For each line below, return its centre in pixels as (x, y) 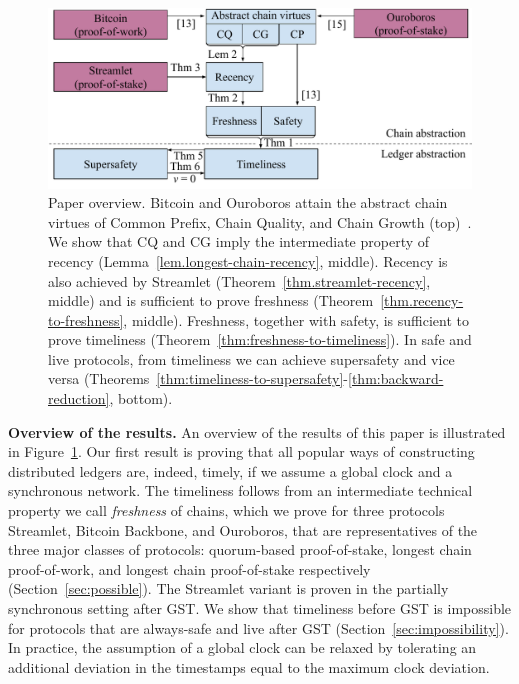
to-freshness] (86, 319)
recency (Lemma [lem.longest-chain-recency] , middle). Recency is (248, 260)
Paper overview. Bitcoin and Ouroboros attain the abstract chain (248, 202)
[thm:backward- (396, 378)
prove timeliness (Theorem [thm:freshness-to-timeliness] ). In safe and (260, 339)
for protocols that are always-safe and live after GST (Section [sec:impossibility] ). (258, 627)
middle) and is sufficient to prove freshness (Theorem (211, 300)
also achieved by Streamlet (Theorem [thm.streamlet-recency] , (239, 280)
